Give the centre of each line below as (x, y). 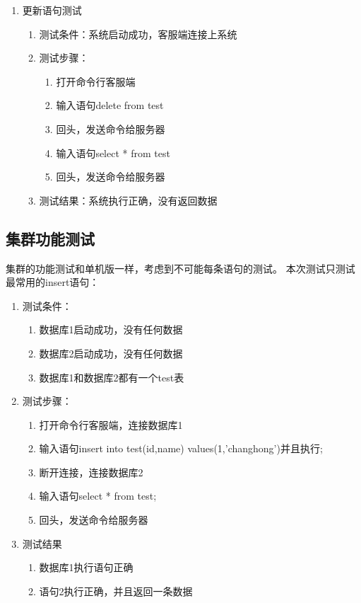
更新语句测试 (52, 10)
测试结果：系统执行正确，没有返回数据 (128, 200)
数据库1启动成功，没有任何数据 (111, 329)
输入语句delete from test (110, 105)
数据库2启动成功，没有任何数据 (111, 353)
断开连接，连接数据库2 (91, 472)
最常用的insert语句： (53, 282)
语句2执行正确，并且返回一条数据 (116, 591)
